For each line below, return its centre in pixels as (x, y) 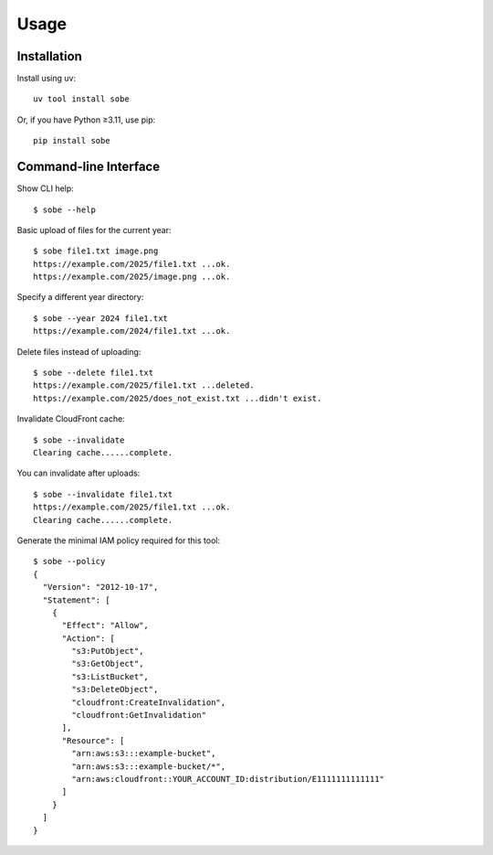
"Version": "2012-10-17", (100, 587)
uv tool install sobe (81, 99)
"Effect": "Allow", (105, 625)
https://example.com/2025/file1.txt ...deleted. (144, 385)
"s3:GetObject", (108, 664)
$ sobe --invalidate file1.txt (103, 494)
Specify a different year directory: (80, 297)
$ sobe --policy (69, 561)
